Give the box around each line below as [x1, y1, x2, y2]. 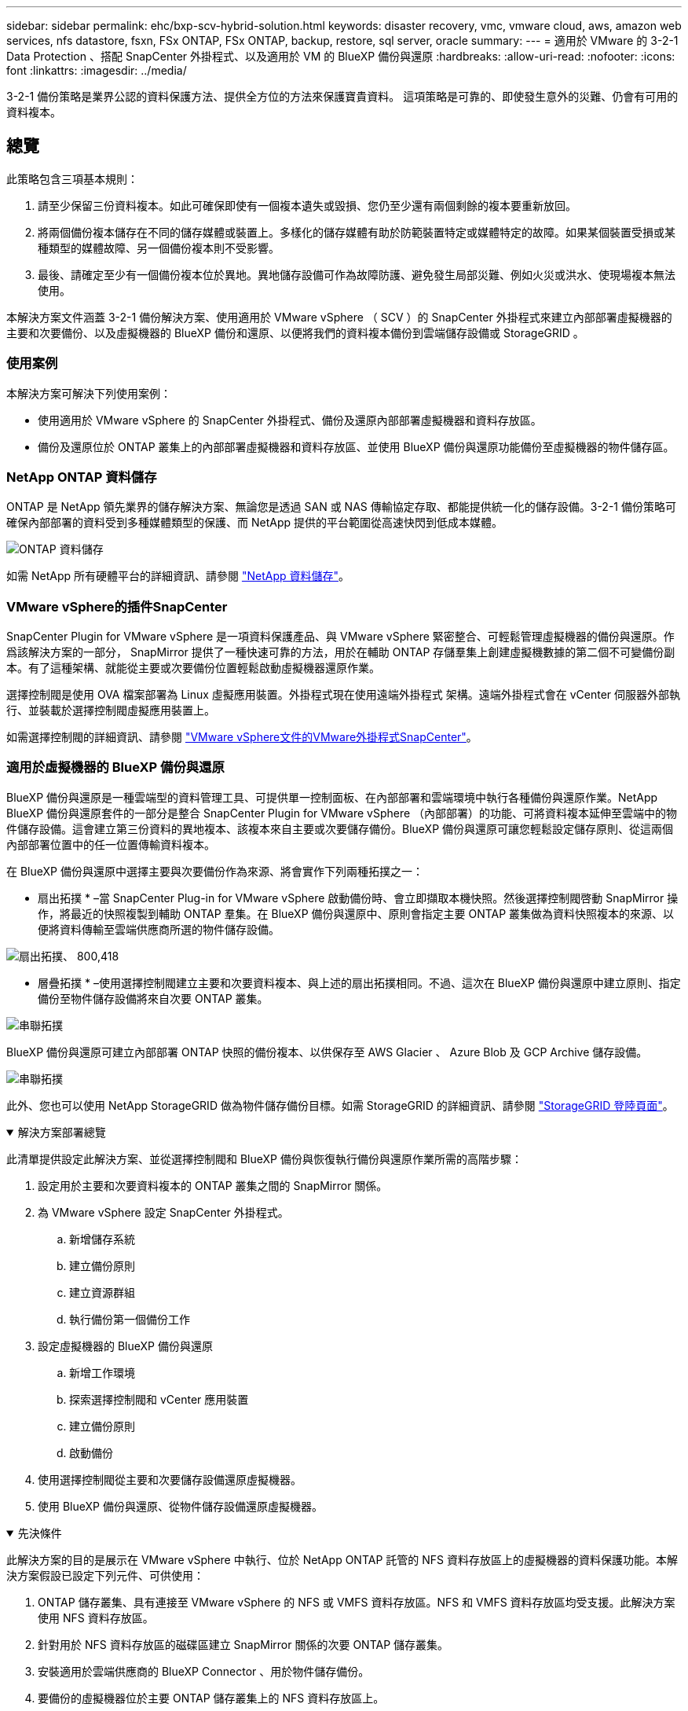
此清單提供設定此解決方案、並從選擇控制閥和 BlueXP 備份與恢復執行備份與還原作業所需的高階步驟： [6, 1151, 522, 1166]
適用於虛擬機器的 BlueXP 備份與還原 [6, 759, 225, 776]
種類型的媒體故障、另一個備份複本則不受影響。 [38, 240, 280, 255]
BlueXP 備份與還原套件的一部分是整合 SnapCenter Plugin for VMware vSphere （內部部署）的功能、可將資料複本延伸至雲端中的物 [6, 806, 678, 820]
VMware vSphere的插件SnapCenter [6, 598, 228, 615]
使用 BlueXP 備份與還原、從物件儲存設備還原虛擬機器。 [38, 1499, 323, 1513]
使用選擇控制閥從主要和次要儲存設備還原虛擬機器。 [38, 1472, 302, 1486]
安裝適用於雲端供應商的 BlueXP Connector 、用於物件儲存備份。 [38, 1664, 370, 1678]
